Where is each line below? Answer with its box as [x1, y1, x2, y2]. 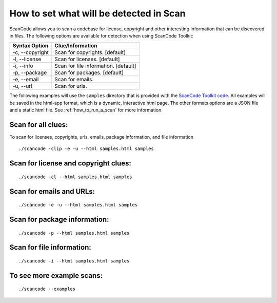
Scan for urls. [54, 83, 87, 90]
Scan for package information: [9, 215, 109, 224]
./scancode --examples [18, 286, 76, 292]
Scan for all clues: [9, 120, 68, 129]
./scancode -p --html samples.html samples [18, 230, 130, 236]
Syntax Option [12, 42, 49, 49]
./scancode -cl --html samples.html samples [18, 174, 133, 180]
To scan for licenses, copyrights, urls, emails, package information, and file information [9, 134, 193, 140]
